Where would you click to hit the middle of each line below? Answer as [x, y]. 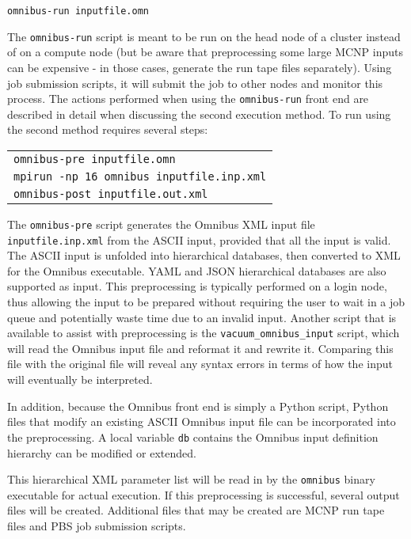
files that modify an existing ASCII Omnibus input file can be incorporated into [202, 421]
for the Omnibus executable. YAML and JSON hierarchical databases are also [197, 270]
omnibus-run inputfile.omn [78, 11]
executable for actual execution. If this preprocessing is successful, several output [204, 494]
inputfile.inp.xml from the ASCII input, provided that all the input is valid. [199, 239]
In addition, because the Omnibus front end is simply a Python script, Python [198, 406]
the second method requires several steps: [108, 129]
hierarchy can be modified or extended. [102, 452]
